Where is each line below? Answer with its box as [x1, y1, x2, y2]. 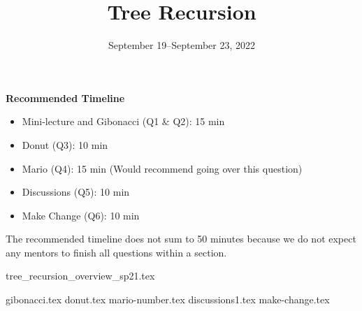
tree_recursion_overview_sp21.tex [6, 268, 155, 283]
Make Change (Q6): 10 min [22, 208, 140, 222]
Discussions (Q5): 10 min [22, 185, 130, 199]
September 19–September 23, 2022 [108, 38, 256, 52]
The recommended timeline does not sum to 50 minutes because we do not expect [6, 231, 356, 246]
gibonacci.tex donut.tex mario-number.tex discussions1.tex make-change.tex [6, 292, 330, 307]
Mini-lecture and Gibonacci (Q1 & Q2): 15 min [22, 114, 225, 129]
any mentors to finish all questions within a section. [6, 245, 227, 259]
